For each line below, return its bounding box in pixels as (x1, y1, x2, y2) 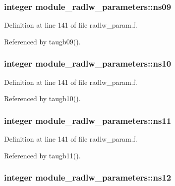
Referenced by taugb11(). (4, 150, 81, 160)
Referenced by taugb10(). (4, 93, 81, 104)
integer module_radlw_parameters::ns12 (4, 171, 172, 184)
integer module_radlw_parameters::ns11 (4, 114, 172, 126)
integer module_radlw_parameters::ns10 (4, 57, 172, 70)
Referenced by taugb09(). (4, 36, 81, 46)
